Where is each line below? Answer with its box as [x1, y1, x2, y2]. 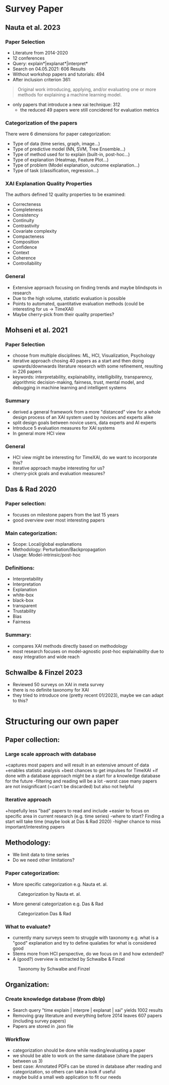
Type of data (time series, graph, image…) [12, 141, 100, 147]
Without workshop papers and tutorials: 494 [12, 71, 105, 77]
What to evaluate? [5, 923, 51, 930]
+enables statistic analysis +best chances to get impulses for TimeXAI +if [5, 767, 158, 773]
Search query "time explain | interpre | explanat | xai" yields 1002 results [12, 1007, 163, 1013]
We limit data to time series [12, 852, 69, 858]
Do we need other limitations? [12, 857, 75, 863]
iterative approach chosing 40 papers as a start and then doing [12, 358, 144, 364]
